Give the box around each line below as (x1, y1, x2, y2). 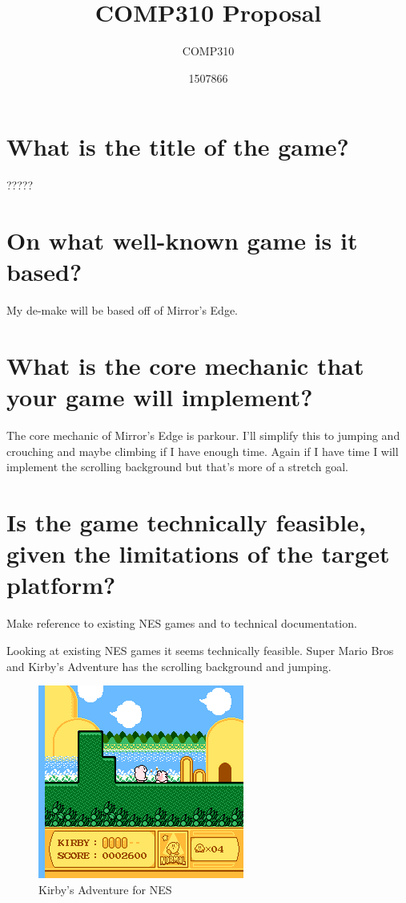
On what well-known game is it (6, 224, 358, 257)
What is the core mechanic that (6, 348, 364, 381)
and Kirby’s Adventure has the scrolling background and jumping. (6, 657, 332, 674)
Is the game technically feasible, (6, 506, 366, 539)
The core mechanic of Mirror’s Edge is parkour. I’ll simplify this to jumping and (6, 427, 400, 444)
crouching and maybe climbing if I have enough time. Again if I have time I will (6, 442, 399, 459)
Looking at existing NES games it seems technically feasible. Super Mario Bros (6, 641, 394, 658)
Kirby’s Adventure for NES (38, 881, 172, 897)
